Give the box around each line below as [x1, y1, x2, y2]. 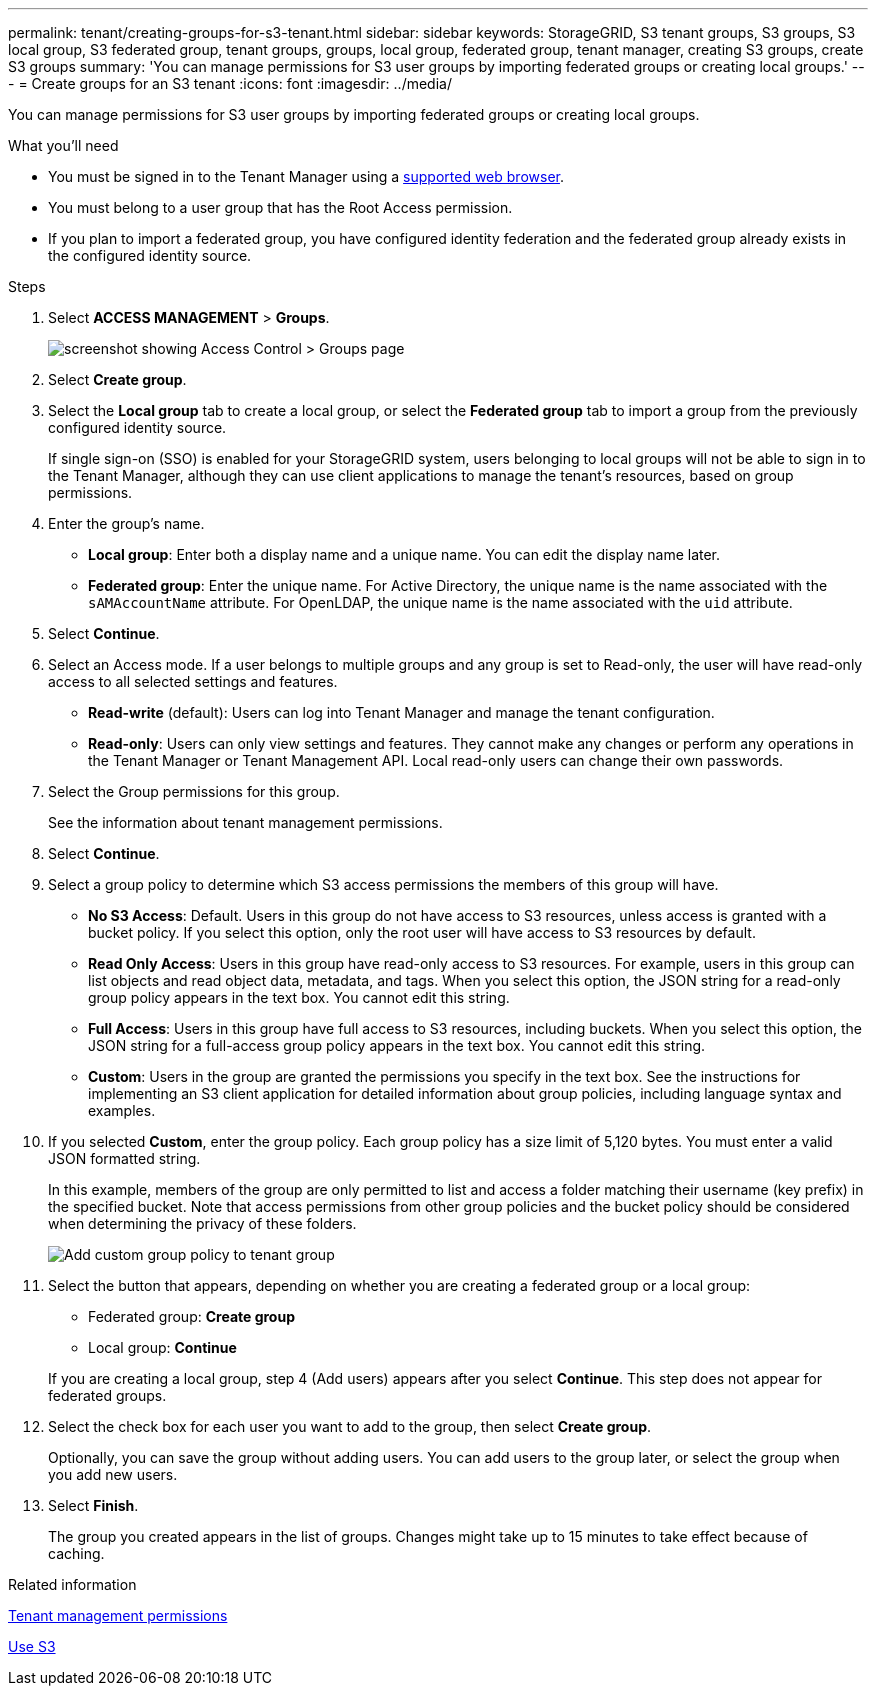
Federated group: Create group [88, 1308, 296, 1325]
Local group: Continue [88, 1339, 237, 1356]
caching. [48, 1545, 105, 1562]
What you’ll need [8, 137, 119, 154]
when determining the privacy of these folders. [48, 1215, 357, 1232]
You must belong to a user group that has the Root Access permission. [48, 199, 513, 216]
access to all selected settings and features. [48, 673, 338, 690]
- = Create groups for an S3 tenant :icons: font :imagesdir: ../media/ [8, 75, 452, 92]
